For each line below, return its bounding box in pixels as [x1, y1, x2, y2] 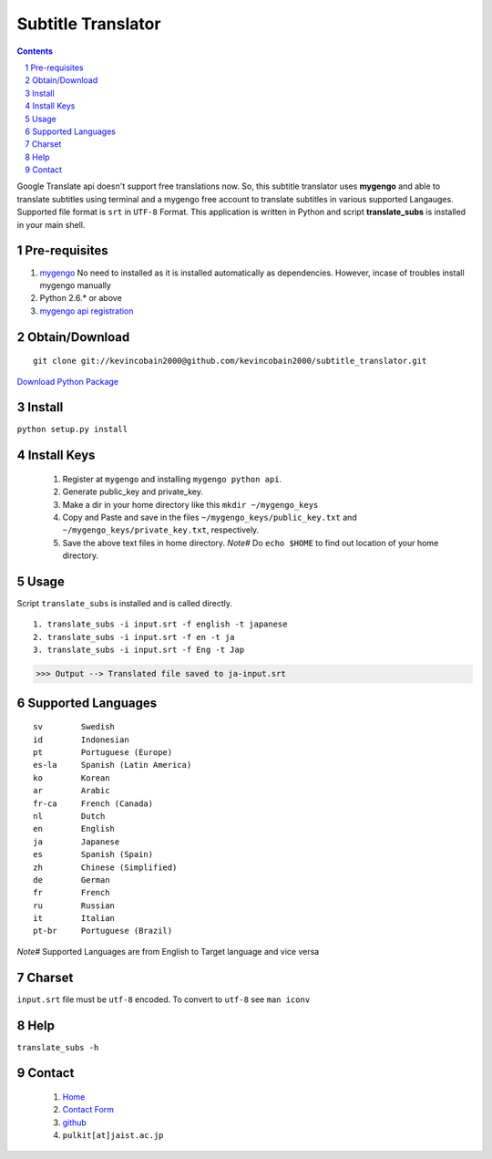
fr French [33, 887, 110, 898]
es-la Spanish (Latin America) [33, 760, 192, 771]
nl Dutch [33, 811, 106, 821]
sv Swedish [33, 721, 116, 732]
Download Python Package [16, 376, 118, 387]
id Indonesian [33, 734, 129, 745]
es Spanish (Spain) [33, 849, 154, 860]
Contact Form [62, 1104, 114, 1115]
